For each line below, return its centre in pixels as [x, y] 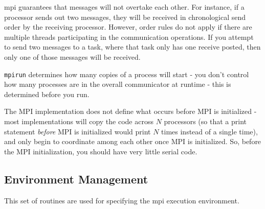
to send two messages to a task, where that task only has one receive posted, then [132, 47]
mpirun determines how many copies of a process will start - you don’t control [127, 74]
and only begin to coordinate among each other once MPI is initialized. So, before [133, 141]
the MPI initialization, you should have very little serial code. [101, 151]
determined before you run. [47, 94]
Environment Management [76, 179]
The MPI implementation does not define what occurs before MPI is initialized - [130, 111]
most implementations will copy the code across [79, 121]
